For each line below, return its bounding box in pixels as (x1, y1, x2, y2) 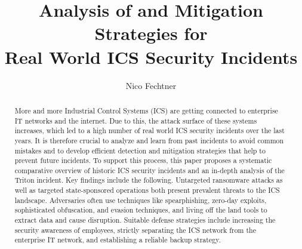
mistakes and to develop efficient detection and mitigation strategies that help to (14, 145, 266, 155)
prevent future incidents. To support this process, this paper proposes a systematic (14, 155, 272, 165)
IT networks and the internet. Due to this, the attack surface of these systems (14, 115, 257, 125)
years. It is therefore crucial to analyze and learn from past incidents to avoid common (14, 135, 284, 145)
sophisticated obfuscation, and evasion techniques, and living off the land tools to (14, 205, 267, 215)
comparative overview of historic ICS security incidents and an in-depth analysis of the (14, 165, 285, 175)
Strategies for (94, 21, 208, 45)
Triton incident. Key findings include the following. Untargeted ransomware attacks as (14, 175, 283, 185)
